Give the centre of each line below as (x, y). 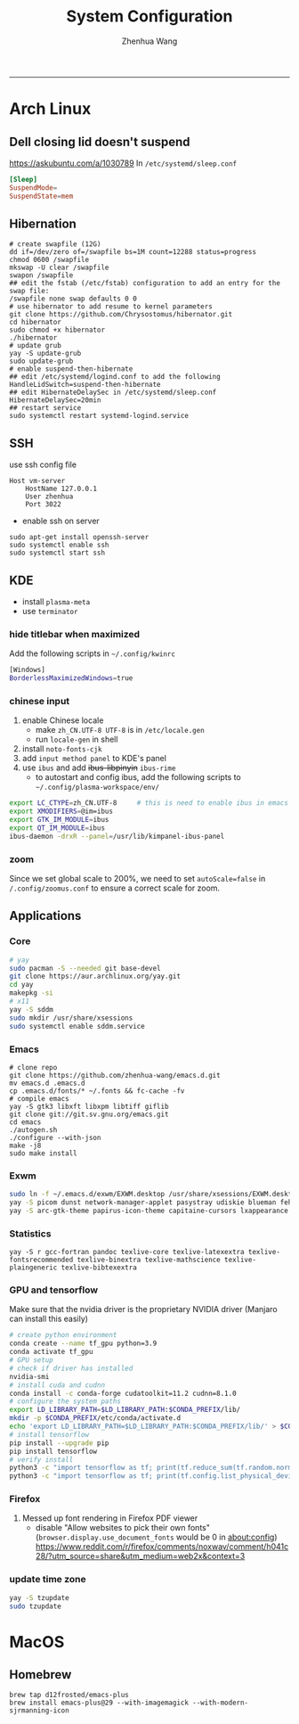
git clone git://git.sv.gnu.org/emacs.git (89, 1114)
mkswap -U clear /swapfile (59, 268)
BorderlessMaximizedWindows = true (71, 678)
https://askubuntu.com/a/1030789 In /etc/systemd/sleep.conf (123, 163)
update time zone (48, 1580)
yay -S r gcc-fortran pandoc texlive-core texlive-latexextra (127, 1252)
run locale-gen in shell (77, 739)
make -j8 (25, 1145)
